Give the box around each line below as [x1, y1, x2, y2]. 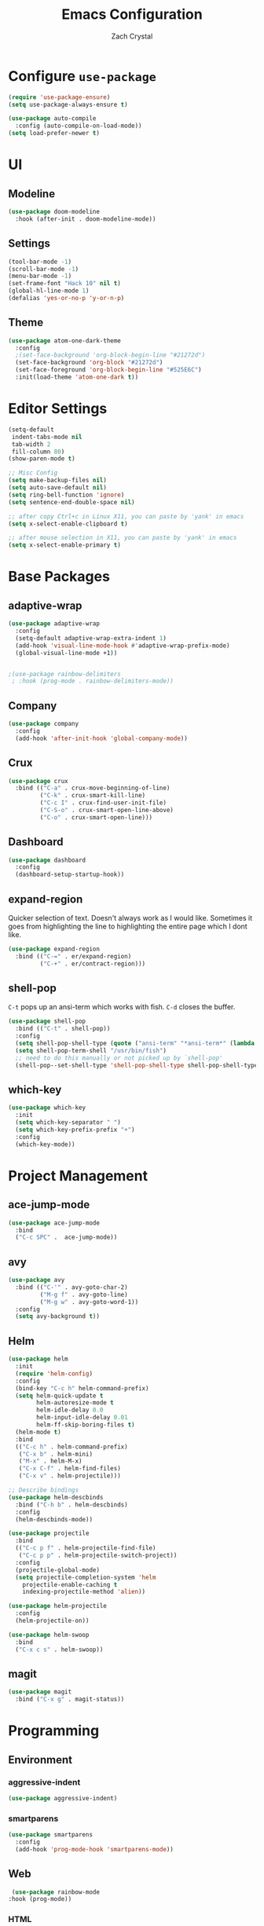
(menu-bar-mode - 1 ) [8, 273, 72, 280]
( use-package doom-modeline [8, 208, 101, 216]
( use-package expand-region [8, 945, 101, 953]
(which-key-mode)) [15, 1141, 76, 1148]
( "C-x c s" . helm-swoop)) [15, 1646, 104, 1653]
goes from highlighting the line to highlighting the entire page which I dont [8, 921, 247, 931]
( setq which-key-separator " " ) [15, 1119, 122, 1126]
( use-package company [8, 720, 79, 728]
